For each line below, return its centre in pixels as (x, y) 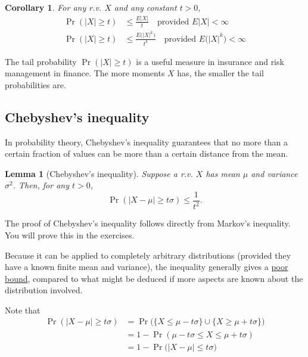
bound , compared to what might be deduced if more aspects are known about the (154, 278)
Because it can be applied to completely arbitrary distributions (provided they (148, 255)
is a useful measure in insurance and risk (210, 61)
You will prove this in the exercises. (70, 235)
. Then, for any (41, 185)
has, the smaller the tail (220, 73)
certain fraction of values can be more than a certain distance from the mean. (147, 153)
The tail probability (41, 61)
